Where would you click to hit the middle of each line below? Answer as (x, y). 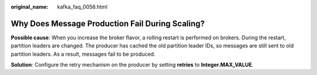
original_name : (30, 7)
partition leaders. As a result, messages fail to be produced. (83, 54)
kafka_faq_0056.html (82, 7)
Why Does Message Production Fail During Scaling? (108, 23)
